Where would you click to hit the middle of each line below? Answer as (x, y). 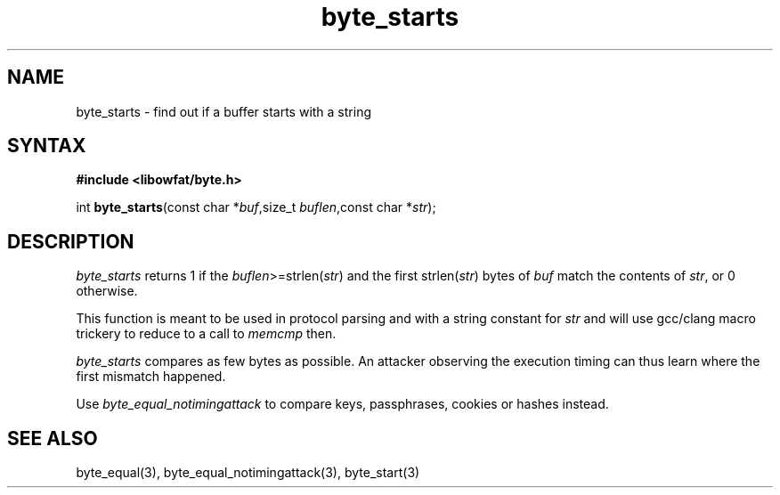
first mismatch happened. (151, 377)
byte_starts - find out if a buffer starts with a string (223, 111)
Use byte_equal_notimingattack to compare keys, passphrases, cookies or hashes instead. (342, 404)
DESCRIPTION (71, 241)
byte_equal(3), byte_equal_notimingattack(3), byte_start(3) (248, 473)
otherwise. (107, 291)
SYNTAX (47, 146)
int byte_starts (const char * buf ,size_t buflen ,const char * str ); (256, 207)
